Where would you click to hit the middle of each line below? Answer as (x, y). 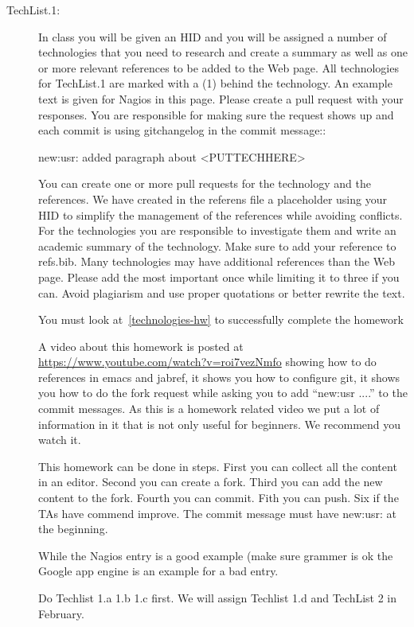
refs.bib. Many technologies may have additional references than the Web (217, 261)
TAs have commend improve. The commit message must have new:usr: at (217, 513)
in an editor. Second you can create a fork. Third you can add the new (211, 482)
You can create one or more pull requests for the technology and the (205, 183)
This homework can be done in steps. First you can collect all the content (218, 466)
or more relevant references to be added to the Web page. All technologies (219, 67)
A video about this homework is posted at (141, 346)
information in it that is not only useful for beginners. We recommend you (220, 424)
